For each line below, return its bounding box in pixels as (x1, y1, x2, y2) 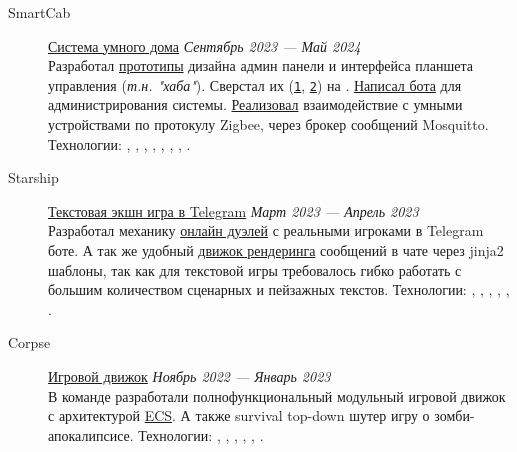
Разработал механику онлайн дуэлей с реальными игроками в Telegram (48, 220, 484, 241)
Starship (8, 167, 59, 188)
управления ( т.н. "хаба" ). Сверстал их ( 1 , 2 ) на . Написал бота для (48, 74, 462, 95)
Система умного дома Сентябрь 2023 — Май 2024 (48, 35, 361, 56)
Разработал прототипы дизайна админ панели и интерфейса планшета (48, 55, 474, 76)
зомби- (434, 405, 475, 426)
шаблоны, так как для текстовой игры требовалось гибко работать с (48, 259, 462, 280)
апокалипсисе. (48, 424, 134, 445)
